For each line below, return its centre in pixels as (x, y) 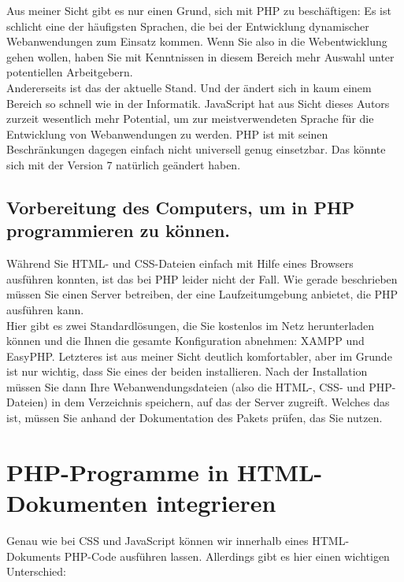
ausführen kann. (45, 309)
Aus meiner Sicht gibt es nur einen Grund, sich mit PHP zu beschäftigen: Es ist (199, 10)
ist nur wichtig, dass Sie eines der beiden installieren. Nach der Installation (187, 371)
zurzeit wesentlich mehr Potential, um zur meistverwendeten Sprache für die (190, 119)
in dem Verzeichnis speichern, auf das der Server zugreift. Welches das (221, 402)
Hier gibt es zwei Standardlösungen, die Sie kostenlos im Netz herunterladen (191, 325)
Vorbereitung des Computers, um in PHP (181, 207)
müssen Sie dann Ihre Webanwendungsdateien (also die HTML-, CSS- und (186, 386)
